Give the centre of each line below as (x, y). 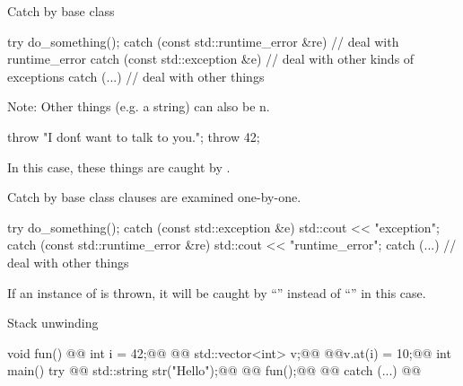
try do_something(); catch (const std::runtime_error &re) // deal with (203, 41)
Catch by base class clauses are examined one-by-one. (154, 197)
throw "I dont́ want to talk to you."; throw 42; (134, 136)
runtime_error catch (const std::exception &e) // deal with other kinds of (211, 59)
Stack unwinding (53, 323)
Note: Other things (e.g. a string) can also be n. (139, 106)
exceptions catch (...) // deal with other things (136, 76)
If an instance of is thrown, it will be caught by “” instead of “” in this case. (217, 292)
